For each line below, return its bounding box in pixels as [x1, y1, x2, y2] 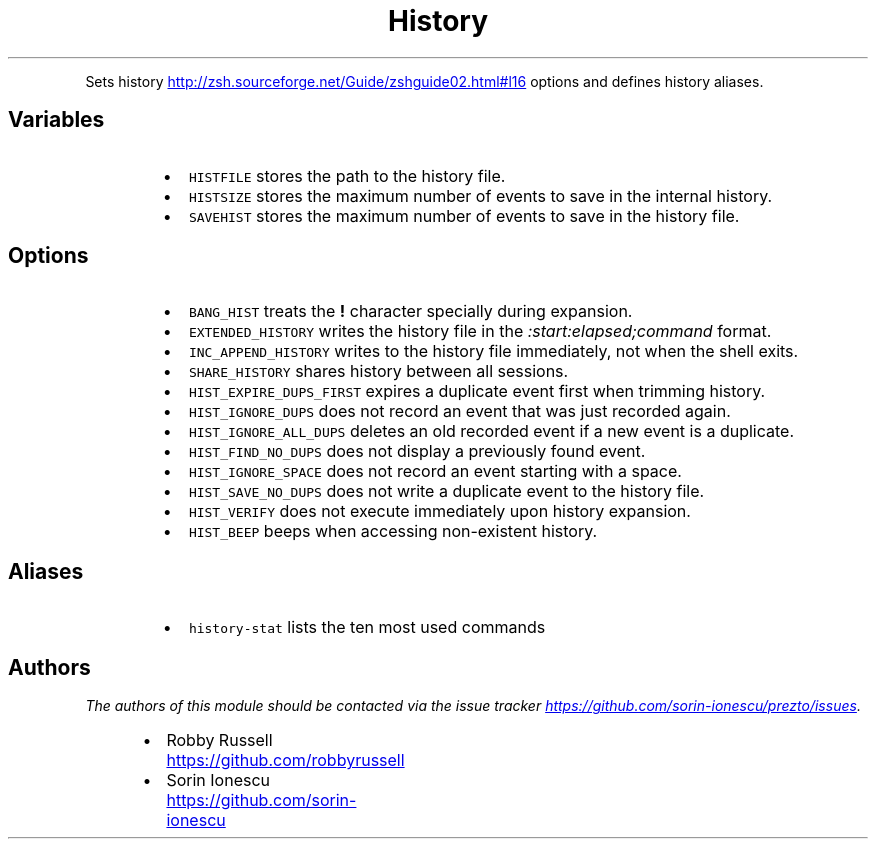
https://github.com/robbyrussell [166, 750, 405, 771]
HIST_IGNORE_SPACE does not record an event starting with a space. [188, 461, 682, 482]
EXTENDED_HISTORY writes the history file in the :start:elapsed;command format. [188, 321, 772, 342]
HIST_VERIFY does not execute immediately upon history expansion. [188, 501, 691, 522]
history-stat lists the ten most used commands [188, 617, 546, 638]
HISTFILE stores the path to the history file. [188, 165, 506, 186]
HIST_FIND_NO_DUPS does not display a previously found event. [188, 441, 646, 462]
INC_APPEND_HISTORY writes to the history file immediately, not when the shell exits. [188, 341, 799, 362]
